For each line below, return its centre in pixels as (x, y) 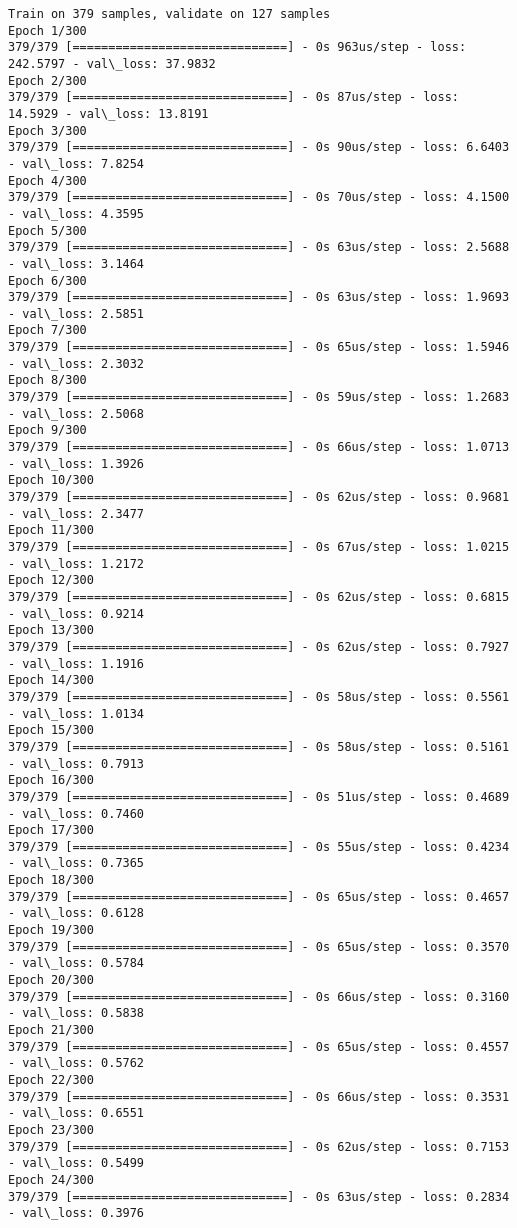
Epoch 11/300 (51, 530)
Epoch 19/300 (51, 930)
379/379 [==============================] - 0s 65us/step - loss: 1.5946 (259, 347)
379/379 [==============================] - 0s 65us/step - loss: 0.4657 (259, 896)
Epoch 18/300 (51, 880)
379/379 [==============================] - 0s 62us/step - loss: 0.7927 (259, 646)
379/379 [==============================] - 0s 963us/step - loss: (237, 47)
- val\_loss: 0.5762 (76, 1063)
